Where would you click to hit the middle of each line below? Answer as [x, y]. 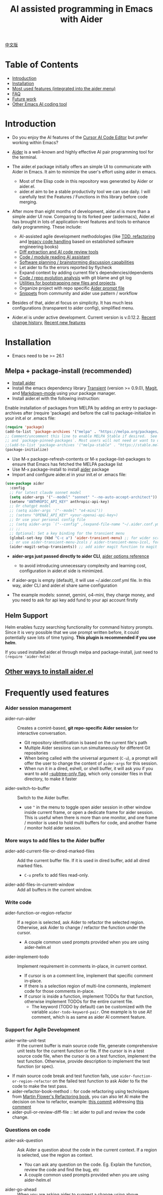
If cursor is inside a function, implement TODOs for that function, [89, 996]
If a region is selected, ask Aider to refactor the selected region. [81, 923]
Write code [18, 903]
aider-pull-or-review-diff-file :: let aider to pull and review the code [79, 1112]
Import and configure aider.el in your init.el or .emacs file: [69, 475]
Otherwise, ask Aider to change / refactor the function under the [81, 927]
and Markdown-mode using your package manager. [64, 393]
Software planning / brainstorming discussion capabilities [77, 262]
